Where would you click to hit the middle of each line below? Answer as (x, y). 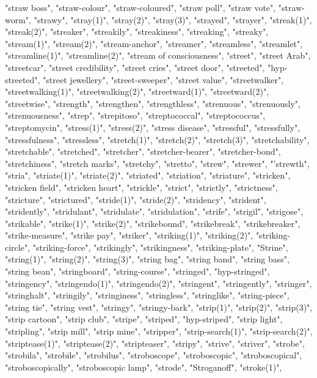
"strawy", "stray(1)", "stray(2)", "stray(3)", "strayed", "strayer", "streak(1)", (173, 19)
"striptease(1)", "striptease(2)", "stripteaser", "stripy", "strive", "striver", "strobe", (155, 343)
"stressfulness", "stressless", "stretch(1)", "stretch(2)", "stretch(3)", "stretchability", (157, 139)
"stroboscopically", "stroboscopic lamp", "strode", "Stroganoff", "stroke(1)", (144, 367)
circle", (18, 247)
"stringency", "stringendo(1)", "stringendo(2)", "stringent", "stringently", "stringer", (158, 283)
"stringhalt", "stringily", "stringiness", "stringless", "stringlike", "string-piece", (147, 295)
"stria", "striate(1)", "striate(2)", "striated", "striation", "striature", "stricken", (148, 175)
